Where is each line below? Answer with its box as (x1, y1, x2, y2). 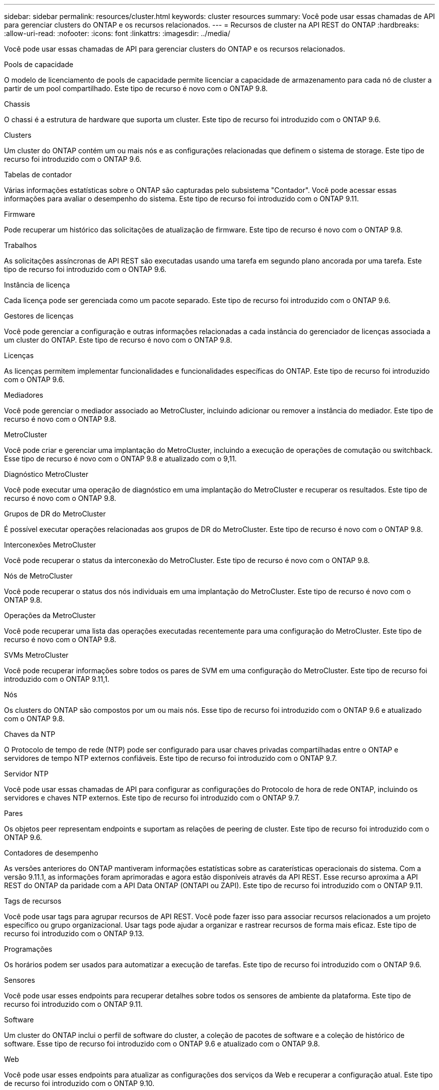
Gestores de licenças (4, 312, 74, 320)
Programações (4, 945, 53, 953)
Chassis (4, 100, 30, 108)
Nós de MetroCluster (4, 572, 73, 580)
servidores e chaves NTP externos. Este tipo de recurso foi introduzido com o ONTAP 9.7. (4, 793, 300, 802)
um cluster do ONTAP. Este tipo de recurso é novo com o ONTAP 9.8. (4, 336, 233, 344)
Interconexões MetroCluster (4, 540, 96, 549)
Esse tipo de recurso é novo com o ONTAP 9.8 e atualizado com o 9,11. (4, 454, 237, 463)
